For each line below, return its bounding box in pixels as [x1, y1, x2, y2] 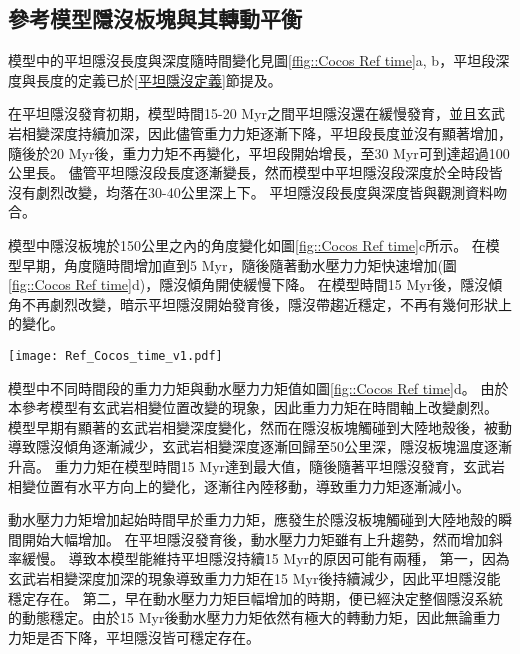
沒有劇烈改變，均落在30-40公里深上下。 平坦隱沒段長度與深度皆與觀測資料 [8, 181, 494, 202]
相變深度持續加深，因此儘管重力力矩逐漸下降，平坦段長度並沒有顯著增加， [21, 122, 512, 143]
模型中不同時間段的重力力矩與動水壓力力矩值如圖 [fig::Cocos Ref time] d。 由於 [8, 377, 509, 398]
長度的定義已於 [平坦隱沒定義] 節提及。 [35, 69, 282, 90]
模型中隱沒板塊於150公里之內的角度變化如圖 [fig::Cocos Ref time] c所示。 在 [8, 234, 486, 255]
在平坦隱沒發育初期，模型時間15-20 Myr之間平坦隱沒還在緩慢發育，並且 [8, 103, 478, 124]
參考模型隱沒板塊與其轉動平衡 [8, 3, 302, 34]
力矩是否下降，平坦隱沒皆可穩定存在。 [8, 626, 260, 647]
